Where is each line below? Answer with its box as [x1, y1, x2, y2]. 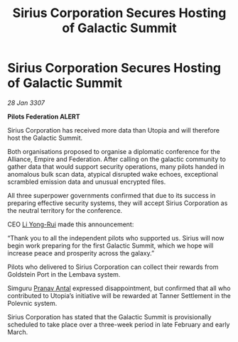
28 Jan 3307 [7, 98, 45, 107]
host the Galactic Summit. [7, 133, 83, 142]
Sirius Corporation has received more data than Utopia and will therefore [7, 126, 220, 134]
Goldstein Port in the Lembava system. [7, 270, 121, 278]
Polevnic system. [7, 299, 58, 307]
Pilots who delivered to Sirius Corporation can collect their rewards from [7, 263, 219, 271]
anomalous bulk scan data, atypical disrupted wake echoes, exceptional [7, 170, 218, 178]
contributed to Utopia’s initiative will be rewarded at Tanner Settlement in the [7, 291, 231, 299]
